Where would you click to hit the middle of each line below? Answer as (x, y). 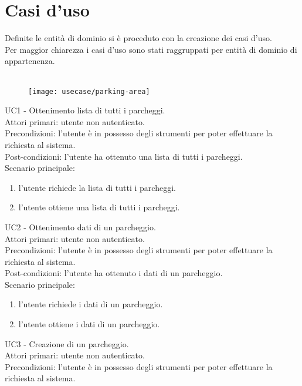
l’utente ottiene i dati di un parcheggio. (89, 324)
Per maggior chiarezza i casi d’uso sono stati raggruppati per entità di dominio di (151, 49)
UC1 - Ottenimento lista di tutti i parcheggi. (85, 110)
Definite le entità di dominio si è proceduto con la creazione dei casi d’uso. (138, 38)
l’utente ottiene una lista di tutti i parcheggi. (99, 207)
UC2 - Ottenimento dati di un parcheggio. (80, 226)
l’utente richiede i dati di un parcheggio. (91, 304)
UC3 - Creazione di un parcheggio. (67, 343)
